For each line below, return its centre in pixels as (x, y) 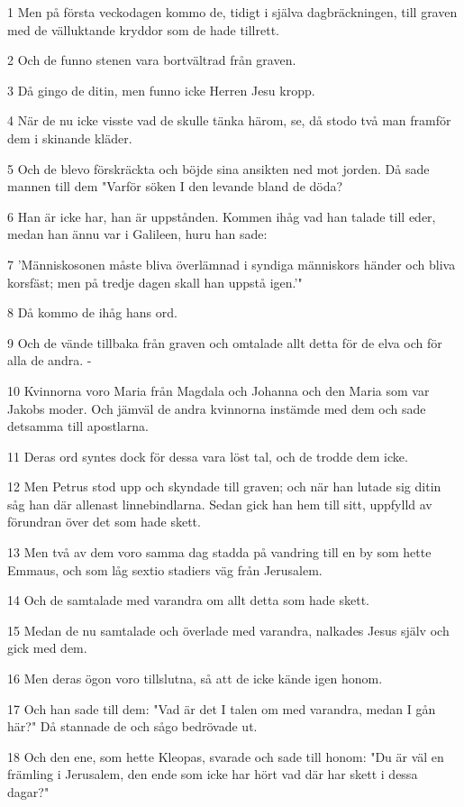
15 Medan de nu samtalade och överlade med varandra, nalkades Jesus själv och (228, 630)
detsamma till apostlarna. (78, 426)
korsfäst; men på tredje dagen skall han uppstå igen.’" (155, 282)
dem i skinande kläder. (70, 138)
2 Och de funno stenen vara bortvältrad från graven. (152, 60)
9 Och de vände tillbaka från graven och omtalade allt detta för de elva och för (225, 342)
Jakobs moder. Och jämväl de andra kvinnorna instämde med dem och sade (217, 408)
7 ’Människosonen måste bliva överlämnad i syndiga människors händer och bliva (232, 264)
